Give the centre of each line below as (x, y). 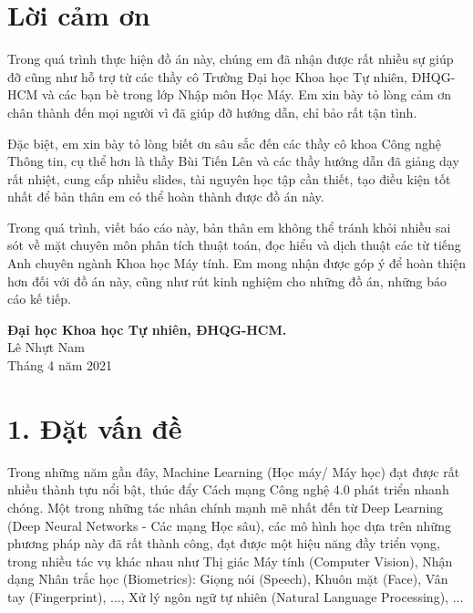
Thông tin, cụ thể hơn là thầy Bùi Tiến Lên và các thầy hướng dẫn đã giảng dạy (233, 161)
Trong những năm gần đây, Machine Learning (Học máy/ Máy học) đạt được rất (234, 471)
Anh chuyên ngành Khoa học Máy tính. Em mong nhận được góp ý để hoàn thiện (237, 263)
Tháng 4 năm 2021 (60, 365)
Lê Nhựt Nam (46, 347)
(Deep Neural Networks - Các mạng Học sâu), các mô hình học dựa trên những (229, 525)
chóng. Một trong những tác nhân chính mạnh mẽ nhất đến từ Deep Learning (226, 507)
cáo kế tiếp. (39, 299)
